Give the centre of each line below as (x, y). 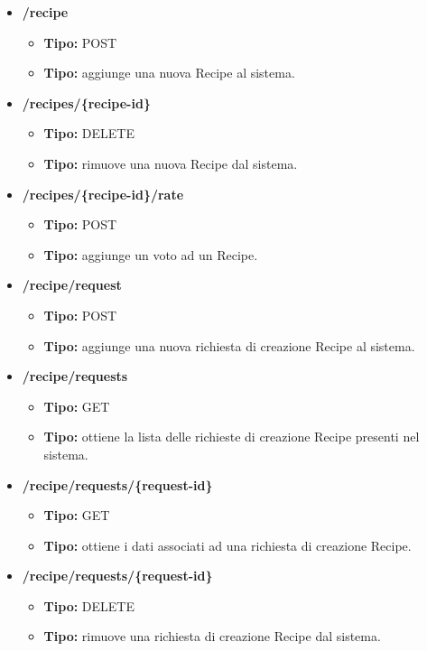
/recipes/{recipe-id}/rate (103, 194)
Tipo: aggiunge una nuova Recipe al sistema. (169, 73)
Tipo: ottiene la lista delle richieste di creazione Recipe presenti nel (232, 437)
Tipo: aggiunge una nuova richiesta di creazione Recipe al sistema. (229, 345)
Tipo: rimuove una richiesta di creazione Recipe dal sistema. (212, 636)
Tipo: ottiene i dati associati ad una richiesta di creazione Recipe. (227, 545)
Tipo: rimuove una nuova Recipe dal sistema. (171, 163)
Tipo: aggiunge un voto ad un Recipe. (151, 254)
